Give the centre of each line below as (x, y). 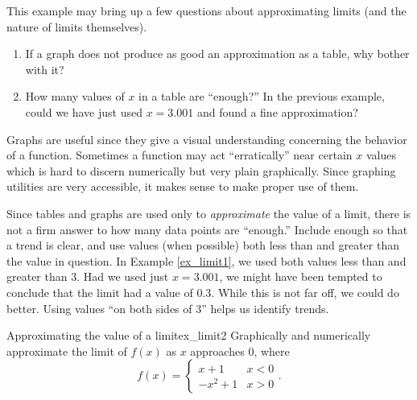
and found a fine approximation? (277, 111)
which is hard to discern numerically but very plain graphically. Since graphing (201, 170)
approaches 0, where (240, 351)
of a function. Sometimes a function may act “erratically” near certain (180, 155)
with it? (45, 69)
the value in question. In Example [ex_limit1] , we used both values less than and (206, 260)
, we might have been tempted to (301, 276)
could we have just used (84, 111)
